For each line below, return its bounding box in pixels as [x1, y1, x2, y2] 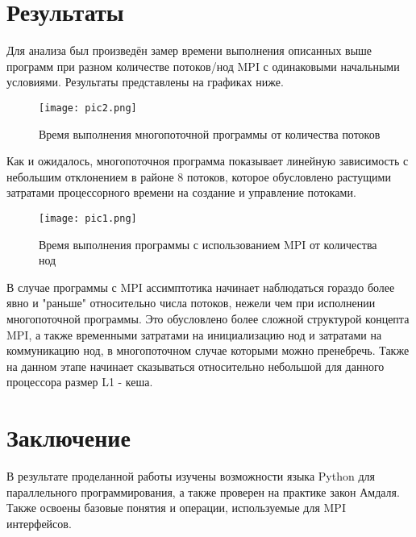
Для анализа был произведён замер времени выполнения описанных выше [6, 42, 372, 59]
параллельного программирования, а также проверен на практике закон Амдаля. [6, 483, 400, 500]
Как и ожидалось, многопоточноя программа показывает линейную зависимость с [6, 152, 409, 169]
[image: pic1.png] [39, 212, 137, 224]
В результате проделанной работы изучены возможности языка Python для [6, 468, 375, 485]
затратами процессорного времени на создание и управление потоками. [6, 184, 356, 201]
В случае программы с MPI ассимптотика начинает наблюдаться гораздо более [6, 278, 395, 295]
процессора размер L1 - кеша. [6, 373, 153, 390]
